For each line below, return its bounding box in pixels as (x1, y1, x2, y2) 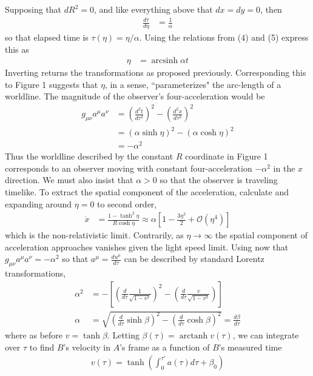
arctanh (179, 332, 208, 341)
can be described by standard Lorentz (124, 252, 264, 265)
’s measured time (218, 340, 282, 353)
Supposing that (5, 3, 62, 15)
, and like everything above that (94, 3, 213, 15)
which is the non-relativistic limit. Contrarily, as (5, 229, 184, 241)
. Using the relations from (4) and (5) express (139, 30, 309, 43)
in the (273, 161, 295, 174)
